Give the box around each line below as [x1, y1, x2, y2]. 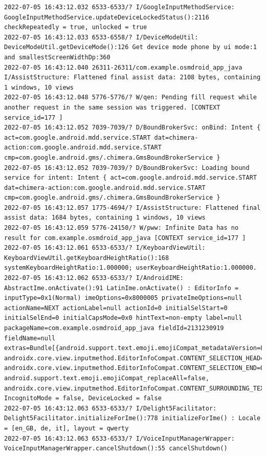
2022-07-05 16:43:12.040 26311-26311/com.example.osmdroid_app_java [4, 63, 242, 71]
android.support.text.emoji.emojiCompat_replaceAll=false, [4, 374, 209, 382]
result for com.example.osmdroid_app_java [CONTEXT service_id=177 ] [4, 234, 246, 242]
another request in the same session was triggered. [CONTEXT [4, 103, 220, 111]
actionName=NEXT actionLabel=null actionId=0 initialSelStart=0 [4, 304, 228, 312]
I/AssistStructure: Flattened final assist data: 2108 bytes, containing [4, 74, 261, 81]
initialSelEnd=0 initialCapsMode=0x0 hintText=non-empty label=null [4, 314, 242, 322]
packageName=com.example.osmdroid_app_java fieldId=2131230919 [4, 324, 224, 332]
